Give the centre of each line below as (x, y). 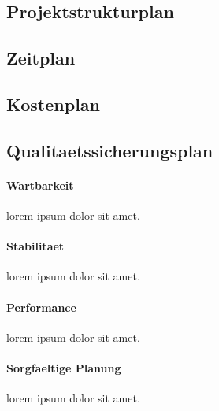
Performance (41, 307)
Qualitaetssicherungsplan (110, 150)
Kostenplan (54, 104)
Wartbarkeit (40, 185)
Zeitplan (41, 58)
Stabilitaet (35, 246)
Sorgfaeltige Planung (64, 367)
